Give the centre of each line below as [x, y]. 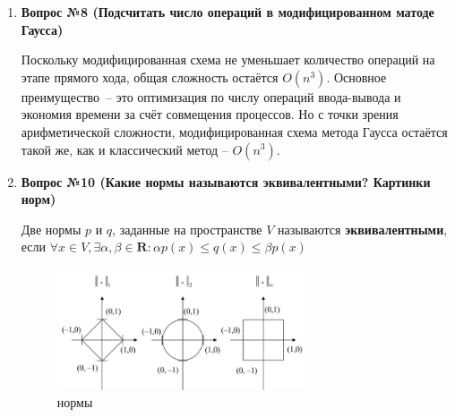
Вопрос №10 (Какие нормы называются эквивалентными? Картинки [226, 181]
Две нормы [51, 229]
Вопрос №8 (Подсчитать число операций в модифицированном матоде [227, 12]
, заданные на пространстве [187, 229]
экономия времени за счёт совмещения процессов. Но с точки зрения [210, 114]
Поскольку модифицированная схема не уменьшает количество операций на [228, 60]
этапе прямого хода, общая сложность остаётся [150, 77]
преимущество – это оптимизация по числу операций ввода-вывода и [211, 96]
